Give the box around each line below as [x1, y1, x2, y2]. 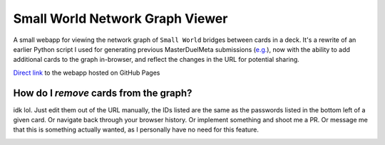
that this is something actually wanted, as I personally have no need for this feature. [13, 125, 260, 134]
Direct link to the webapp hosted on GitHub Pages [13, 68, 160, 77]
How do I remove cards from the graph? [13, 87, 192, 99]
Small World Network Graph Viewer [13, 11, 228, 26]
